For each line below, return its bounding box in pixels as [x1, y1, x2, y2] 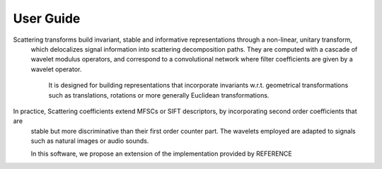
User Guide [13, 11, 81, 26]
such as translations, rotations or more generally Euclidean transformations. [48, 91, 270, 99]
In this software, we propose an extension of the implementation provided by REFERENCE [30, 149, 293, 158]
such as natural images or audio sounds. [30, 136, 149, 145]
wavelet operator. [30, 64, 82, 74]
